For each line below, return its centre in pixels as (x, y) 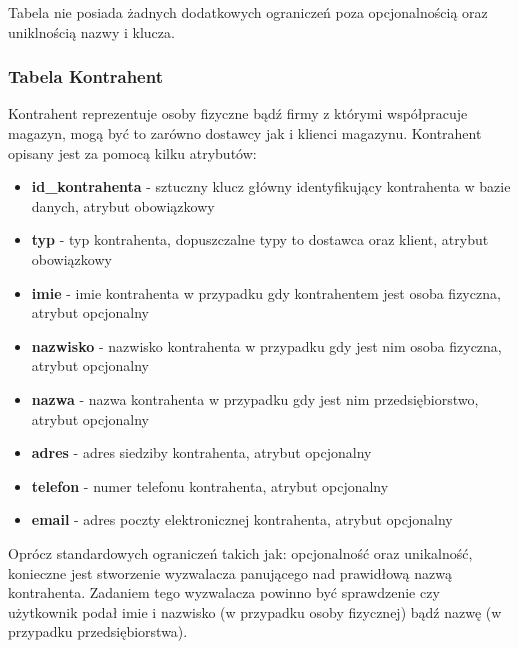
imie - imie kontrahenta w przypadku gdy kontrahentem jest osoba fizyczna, (266, 292)
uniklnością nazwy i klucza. (91, 31)
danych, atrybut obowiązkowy (123, 205)
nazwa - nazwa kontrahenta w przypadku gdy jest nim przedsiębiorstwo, (255, 398)
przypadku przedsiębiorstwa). (98, 631)
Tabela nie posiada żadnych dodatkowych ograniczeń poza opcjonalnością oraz (248, 12)
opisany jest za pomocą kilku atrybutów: (132, 152)
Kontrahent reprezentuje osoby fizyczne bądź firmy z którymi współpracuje (238, 113)
